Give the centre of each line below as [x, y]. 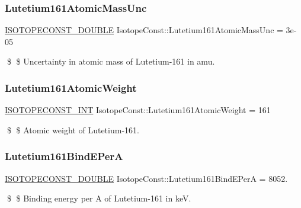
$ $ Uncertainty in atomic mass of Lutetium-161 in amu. [111, 61]
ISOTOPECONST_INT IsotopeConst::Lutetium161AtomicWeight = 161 [138, 110]
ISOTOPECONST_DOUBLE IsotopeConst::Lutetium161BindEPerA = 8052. [146, 178]
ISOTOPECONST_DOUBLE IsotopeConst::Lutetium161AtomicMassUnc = [144, 30]
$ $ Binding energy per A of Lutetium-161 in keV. [99, 198]
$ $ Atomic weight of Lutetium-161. [73, 129]
